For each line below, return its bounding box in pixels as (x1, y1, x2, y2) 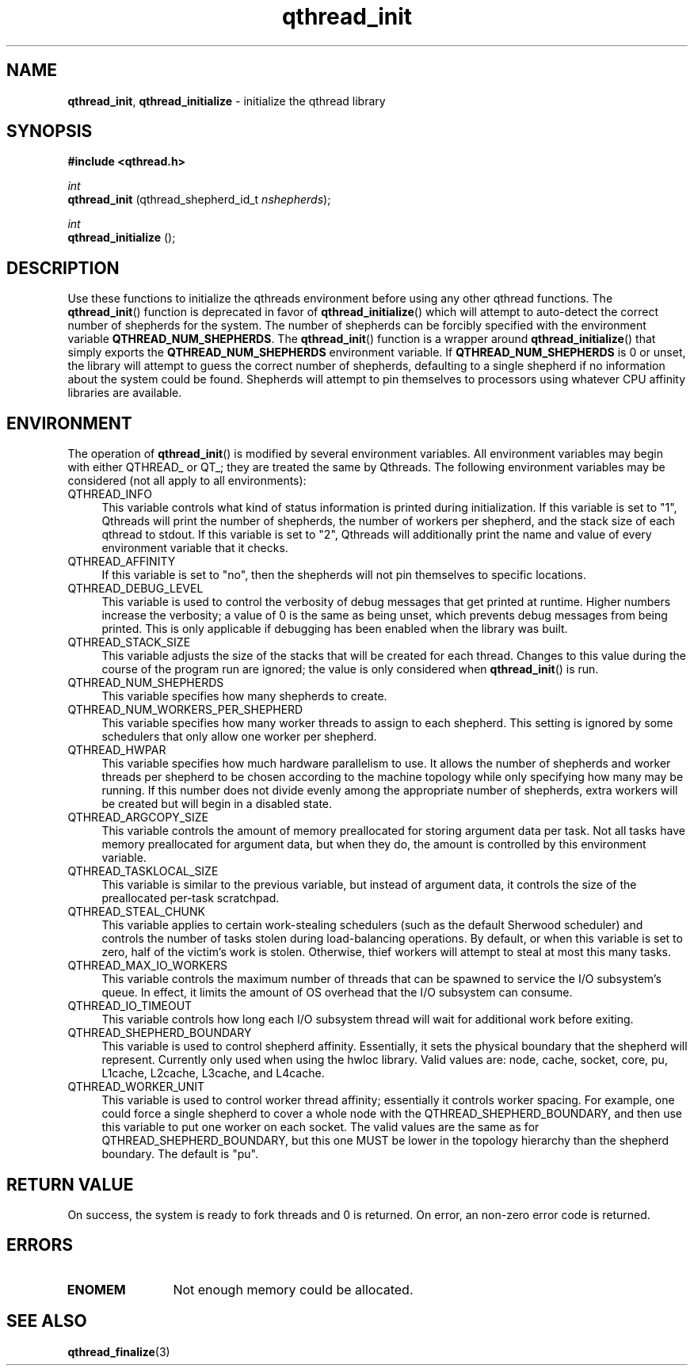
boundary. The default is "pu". (101, 1147, 258, 1161)
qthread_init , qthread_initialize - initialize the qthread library (67, 93, 386, 108)
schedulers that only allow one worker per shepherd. (101, 730, 377, 744)
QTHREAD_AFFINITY (67, 555, 176, 569)
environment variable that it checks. (101, 541, 288, 555)
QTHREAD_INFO (67, 487, 152, 501)
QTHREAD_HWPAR (67, 743, 166, 757)
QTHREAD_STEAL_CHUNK (67, 905, 205, 919)
